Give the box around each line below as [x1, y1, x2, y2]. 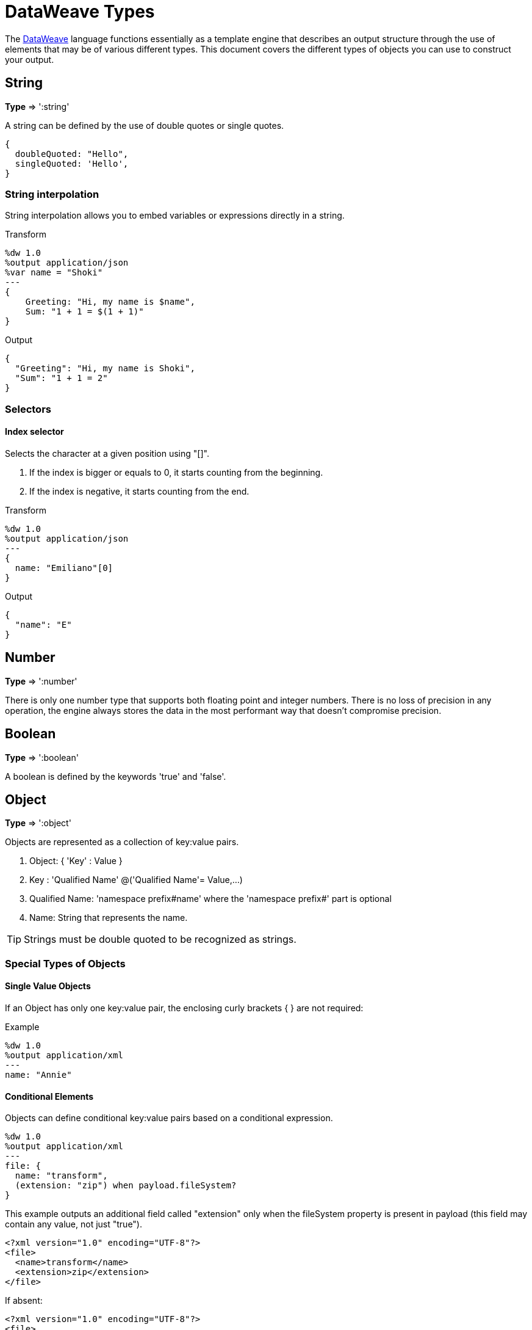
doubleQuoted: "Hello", [15, 148, 129, 159]
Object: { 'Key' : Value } [29, 856, 123, 867]
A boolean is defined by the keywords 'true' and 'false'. [5, 771, 226, 782]
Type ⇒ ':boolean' [5, 752, 79, 763]
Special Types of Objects [5, 957, 126, 970]
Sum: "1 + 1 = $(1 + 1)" [25, 307, 144, 317]
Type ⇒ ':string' [5, 101, 70, 112]
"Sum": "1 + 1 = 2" [15, 373, 108, 383]
